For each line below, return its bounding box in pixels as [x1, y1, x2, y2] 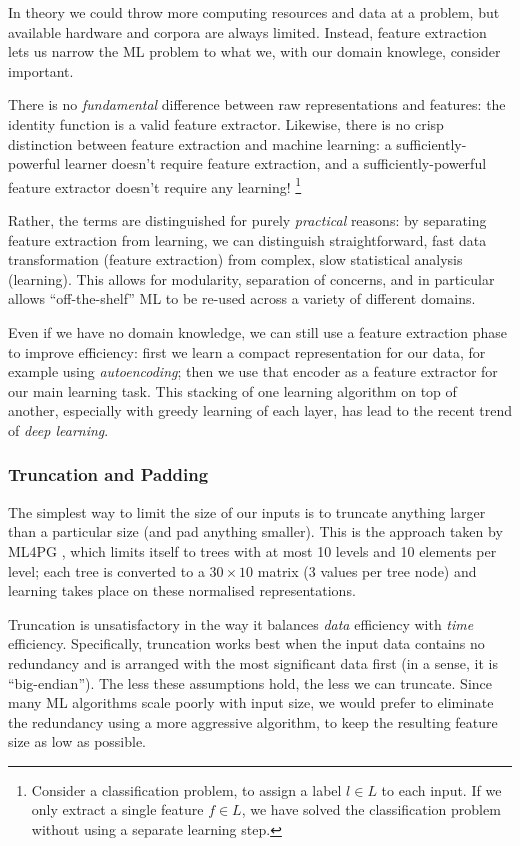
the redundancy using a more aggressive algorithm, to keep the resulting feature [8, 711, 498, 732]
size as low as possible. [8, 731, 147, 752]
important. [8, 60, 74, 81]
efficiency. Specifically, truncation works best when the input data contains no [8, 633, 485, 654]
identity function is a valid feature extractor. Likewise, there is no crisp [8, 113, 444, 134]
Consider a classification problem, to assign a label [31, 779, 342, 800]
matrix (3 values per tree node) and [257, 560, 477, 581]
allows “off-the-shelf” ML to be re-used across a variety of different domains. [8, 288, 476, 309]
